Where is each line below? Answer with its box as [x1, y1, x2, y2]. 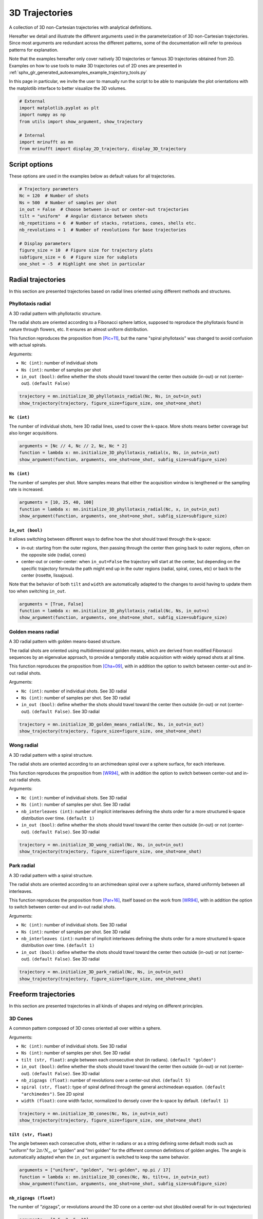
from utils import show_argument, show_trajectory [19, 118, 143, 124]
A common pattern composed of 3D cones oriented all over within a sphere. [9, 1025, 162, 1031]
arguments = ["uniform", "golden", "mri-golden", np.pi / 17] [19, 1167, 171, 1173]
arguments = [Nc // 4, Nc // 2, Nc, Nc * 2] [19, 443, 128, 449]
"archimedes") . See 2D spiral [21, 1091, 84, 1097]
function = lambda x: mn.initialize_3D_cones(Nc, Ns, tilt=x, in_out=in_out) [19, 1174, 209, 1180]
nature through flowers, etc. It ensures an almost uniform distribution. [9, 326, 149, 332]
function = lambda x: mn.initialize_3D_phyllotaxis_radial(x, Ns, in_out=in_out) [19, 450, 220, 455]
